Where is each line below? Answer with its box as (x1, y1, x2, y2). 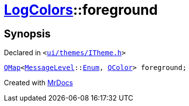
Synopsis (4, 27, 51, 40)
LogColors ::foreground (4, 1, 158, 18)
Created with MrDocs (4, 78, 73, 87)
